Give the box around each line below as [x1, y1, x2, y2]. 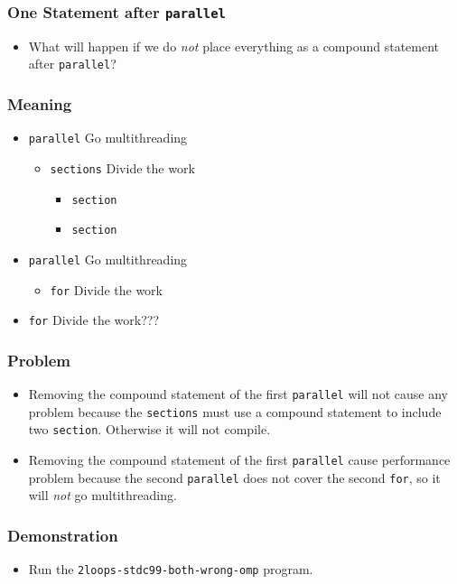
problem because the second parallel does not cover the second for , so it [28, 468, 441, 487]
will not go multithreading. [28, 486, 177, 505]
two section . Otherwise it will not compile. [28, 420, 271, 439]
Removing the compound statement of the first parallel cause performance [28, 450, 451, 469]
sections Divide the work [50, 158, 195, 177]
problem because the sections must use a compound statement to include [28, 402, 442, 421]
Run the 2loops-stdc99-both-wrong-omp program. [28, 560, 313, 579]
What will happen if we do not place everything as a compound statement [28, 36, 440, 55]
